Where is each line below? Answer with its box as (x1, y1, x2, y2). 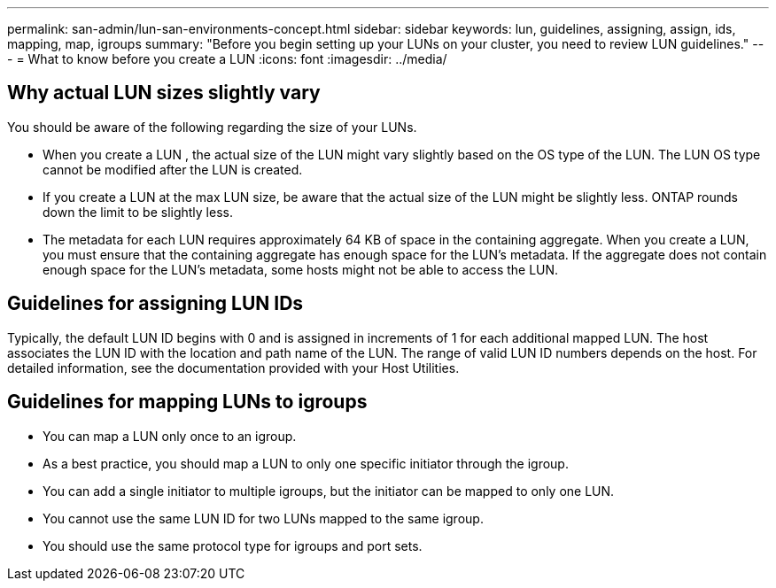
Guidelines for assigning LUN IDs (7, 292, 304, 315)
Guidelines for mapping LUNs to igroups (7, 391, 368, 414)
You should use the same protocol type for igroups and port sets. (43, 538, 423, 553)
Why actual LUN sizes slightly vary (7, 81, 321, 104)
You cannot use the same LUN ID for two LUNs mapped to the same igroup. (43, 510, 484, 526)
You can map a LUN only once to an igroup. (43, 428, 297, 444)
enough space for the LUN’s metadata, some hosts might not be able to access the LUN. (43, 261, 559, 277)
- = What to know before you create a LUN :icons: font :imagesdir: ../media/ (7, 51, 447, 66)
